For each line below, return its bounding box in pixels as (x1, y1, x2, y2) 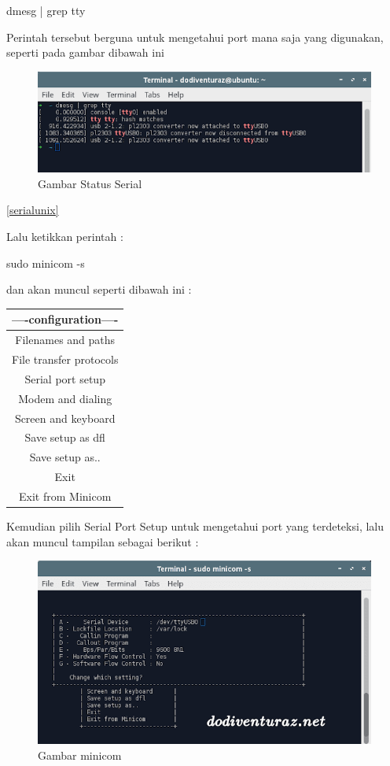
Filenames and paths (15, 331, 116, 348)
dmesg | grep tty (6, 2, 86, 18)
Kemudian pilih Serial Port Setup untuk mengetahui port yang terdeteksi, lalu (6, 518, 384, 535)
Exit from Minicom (19, 487, 112, 504)
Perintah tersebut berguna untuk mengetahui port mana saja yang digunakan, (6, 28, 384, 45)
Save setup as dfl (24, 429, 105, 446)
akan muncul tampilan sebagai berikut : (6, 533, 199, 550)
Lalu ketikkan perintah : (6, 228, 123, 245)
